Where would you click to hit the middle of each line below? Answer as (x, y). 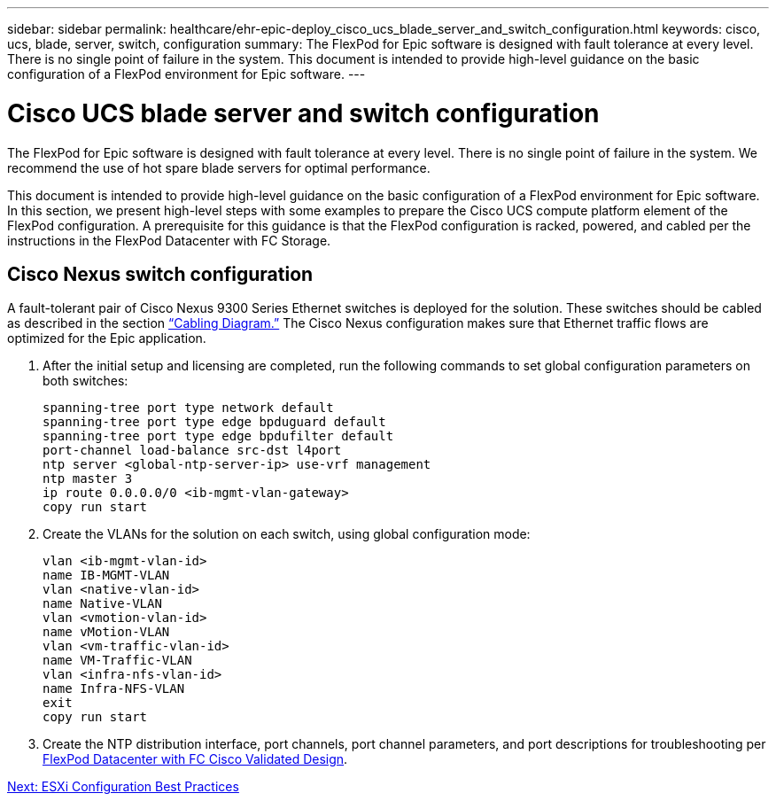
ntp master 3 (88, 479)
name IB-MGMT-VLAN (106, 575)
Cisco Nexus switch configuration (160, 274)
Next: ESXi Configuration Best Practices (123, 787)
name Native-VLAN (102, 604)
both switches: (85, 381)
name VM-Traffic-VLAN (117, 661)
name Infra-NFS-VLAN (114, 689)
